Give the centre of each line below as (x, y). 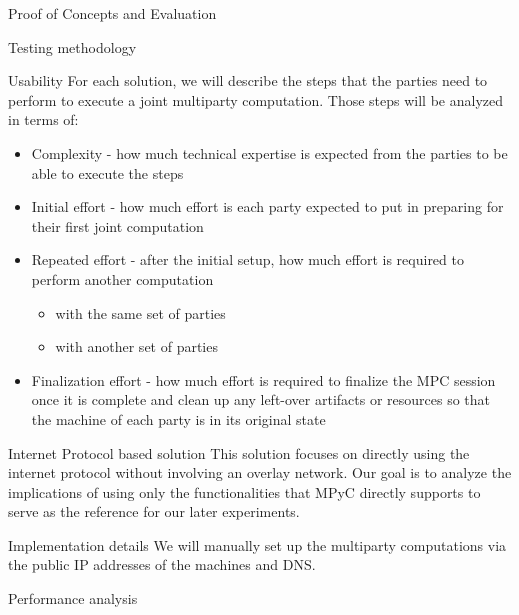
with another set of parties (136, 346)
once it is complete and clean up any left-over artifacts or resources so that (261, 399)
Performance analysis (73, 598)
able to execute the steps (107, 172)
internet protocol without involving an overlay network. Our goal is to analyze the (260, 472)
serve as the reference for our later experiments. (154, 511)
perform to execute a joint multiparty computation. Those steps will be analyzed (256, 99)
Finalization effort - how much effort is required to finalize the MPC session (263, 379)
